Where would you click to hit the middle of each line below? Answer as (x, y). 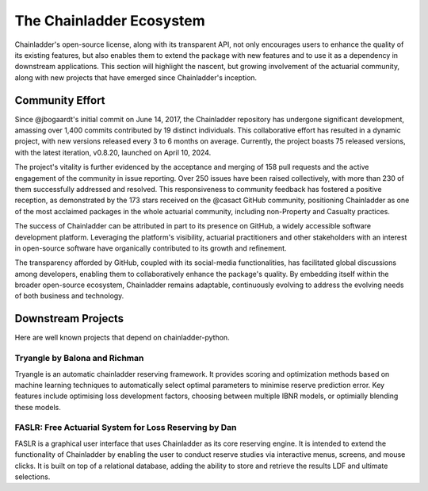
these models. (38, 407)
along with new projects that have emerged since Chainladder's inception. (136, 77)
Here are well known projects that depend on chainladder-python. (122, 338)
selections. (32, 477)
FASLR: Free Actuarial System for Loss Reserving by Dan (126, 428)
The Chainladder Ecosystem (110, 21)
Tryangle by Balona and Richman (79, 359)
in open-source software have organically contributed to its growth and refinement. (151, 248)
